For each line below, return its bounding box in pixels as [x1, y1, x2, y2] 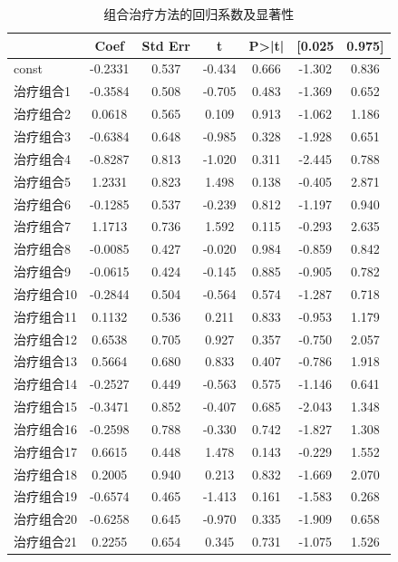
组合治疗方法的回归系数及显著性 [103, 5, 295, 23]
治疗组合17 [14, 441, 77, 460]
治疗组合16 [14, 419, 77, 438]
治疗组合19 [14, 487, 77, 506]
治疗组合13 [14, 352, 77, 371]
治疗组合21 [14, 532, 77, 551]
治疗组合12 [14, 329, 77, 348]
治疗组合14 [14, 374, 77, 393]
